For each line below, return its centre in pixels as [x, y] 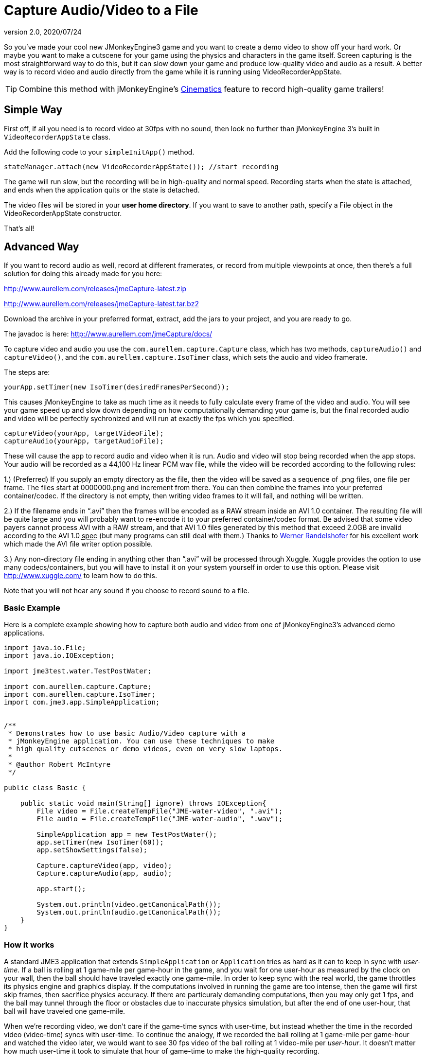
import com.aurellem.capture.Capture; [78, 687]
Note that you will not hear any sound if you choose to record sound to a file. [127, 591]
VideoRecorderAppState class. [57, 137]
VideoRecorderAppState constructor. [63, 213]
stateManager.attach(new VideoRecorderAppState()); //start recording [141, 167]
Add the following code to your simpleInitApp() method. [99, 152]
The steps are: [27, 372]
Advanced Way [42, 247]
